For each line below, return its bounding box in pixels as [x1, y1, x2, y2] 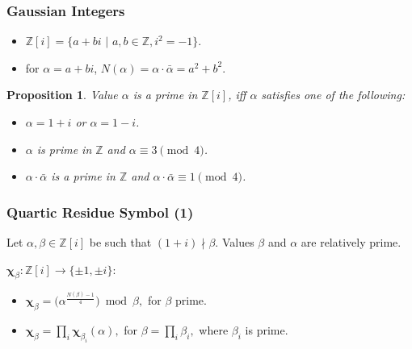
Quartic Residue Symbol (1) [6, 202, 194, 222]
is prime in [36, 140, 92, 157]
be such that [89, 234, 152, 250]
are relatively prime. [301, 234, 401, 250]
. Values [215, 234, 254, 250]
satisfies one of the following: [261, 86, 406, 103]
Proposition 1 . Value [6, 86, 118, 103]
